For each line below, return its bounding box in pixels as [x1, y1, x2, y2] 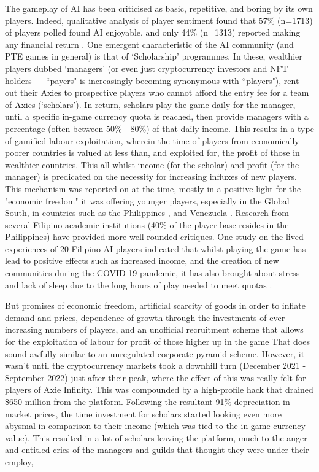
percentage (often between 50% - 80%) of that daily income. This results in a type [5, 122, 314, 134]
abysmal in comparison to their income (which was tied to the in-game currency [5, 419, 306, 432]
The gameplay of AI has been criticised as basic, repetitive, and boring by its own [5, 2, 313, 14]
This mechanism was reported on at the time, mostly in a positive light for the [5, 182, 301, 195]
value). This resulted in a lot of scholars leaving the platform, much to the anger [5, 431, 307, 444]
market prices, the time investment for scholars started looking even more [5, 407, 282, 420]
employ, [5, 455, 34, 468]
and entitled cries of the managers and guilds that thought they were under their [5, 443, 309, 456]
